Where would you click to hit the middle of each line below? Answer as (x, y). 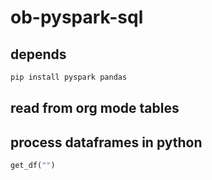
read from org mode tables (95, 108)
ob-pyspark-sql (77, 17)
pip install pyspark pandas (69, 77)
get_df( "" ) (33, 166)
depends (38, 54)
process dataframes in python (106, 142)
